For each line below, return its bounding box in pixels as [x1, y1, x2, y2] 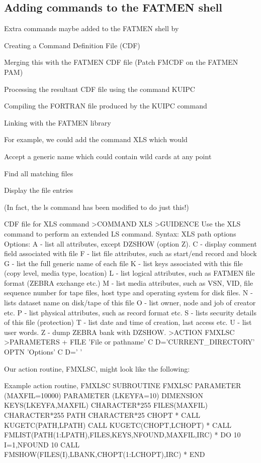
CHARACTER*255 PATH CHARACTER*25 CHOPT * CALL [4, 410, 201, 420]
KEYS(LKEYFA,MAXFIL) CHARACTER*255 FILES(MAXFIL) [4, 400, 208, 410]
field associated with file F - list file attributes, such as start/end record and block [4, 248, 257, 259]
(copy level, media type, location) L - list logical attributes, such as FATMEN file [4, 268, 255, 278]
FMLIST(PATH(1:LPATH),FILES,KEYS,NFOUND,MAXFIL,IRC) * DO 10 [4, 429, 241, 440]
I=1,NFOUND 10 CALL [4, 439, 80, 449]
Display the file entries [4, 185, 73, 195]
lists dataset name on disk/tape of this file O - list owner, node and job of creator [4, 297, 256, 308]
